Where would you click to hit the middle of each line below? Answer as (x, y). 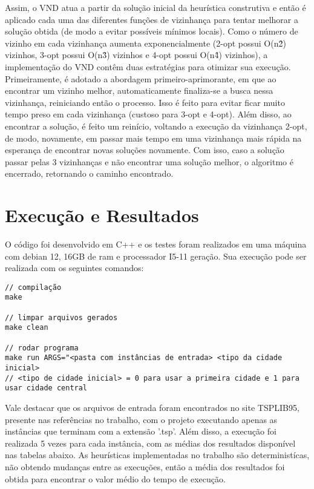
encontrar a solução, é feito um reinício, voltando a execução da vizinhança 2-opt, (156, 126)
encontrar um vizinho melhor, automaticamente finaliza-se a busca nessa (139, 90)
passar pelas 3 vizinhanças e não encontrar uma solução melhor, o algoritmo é (149, 161)
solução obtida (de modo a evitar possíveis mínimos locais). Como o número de (152, 31)
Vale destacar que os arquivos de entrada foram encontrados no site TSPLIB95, (152, 408)
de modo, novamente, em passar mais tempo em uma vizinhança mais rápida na (153, 138)
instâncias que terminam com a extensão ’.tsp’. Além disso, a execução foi (141, 431)
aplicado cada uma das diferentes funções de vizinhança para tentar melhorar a (152, 19)
